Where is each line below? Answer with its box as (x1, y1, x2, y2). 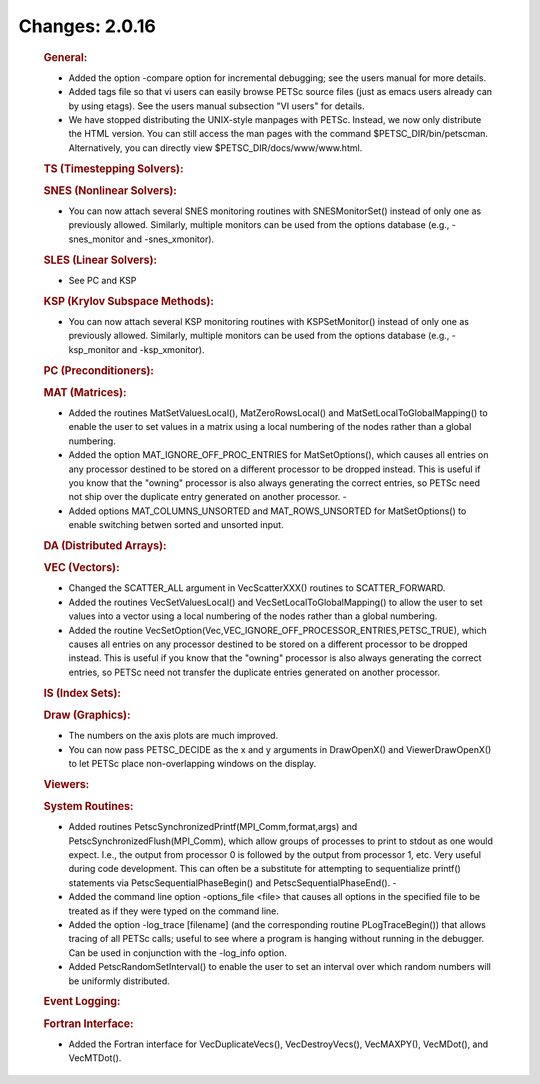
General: (43, 50, 88, 64)
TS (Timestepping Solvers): (43, 161, 184, 175)
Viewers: (43, 777, 90, 791)
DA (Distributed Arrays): (43, 538, 167, 552)
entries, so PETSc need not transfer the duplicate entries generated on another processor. (68, 666, 440, 678)
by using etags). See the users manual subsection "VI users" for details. (68, 100, 365, 112)
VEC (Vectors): (43, 561, 120, 575)
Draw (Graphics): (43, 708, 131, 722)
